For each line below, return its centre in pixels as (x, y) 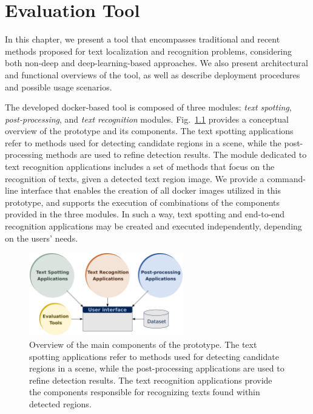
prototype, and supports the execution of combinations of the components (143, 202)
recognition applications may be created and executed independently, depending (153, 226)
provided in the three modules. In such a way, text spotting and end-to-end (145, 214)
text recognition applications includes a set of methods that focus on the (140, 167)
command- (286, 178)
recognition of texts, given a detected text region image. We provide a (135, 178)
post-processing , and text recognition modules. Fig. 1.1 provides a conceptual (147, 119)
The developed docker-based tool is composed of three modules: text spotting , (148, 107)
